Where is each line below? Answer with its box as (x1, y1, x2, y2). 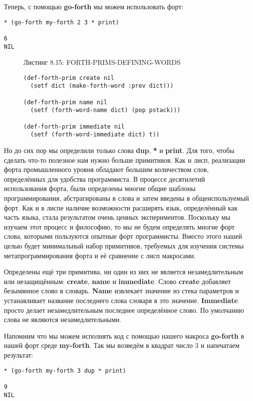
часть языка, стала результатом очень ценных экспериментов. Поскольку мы (4, 212, 231, 222)
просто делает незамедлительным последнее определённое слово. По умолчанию (4, 305, 244, 315)
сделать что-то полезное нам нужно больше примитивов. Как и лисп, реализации (4, 154, 245, 165)
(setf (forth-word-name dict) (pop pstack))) (30, 107, 181, 114)
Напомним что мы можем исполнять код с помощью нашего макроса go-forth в (4, 330, 244, 341)
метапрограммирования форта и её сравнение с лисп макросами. (4, 250, 196, 260)
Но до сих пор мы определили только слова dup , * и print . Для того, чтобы (4, 145, 234, 155)
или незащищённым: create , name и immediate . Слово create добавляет (4, 276, 231, 286)
